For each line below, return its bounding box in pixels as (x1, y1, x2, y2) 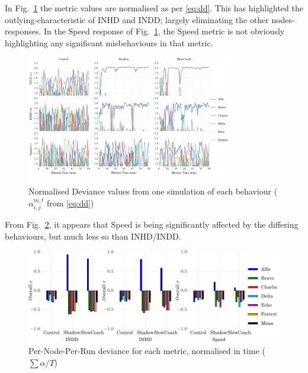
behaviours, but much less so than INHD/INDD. (5, 229, 181, 242)
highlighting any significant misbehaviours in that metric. (5, 36, 213, 49)
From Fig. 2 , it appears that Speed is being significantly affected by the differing (5, 218, 299, 230)
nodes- (271, 13, 295, 25)
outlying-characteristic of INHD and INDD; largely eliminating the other (5, 13, 269, 25)
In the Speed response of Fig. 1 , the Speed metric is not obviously (43, 25, 285, 37)
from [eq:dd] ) (46, 196, 94, 209)
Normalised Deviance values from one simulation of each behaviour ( (28, 184, 278, 197)
